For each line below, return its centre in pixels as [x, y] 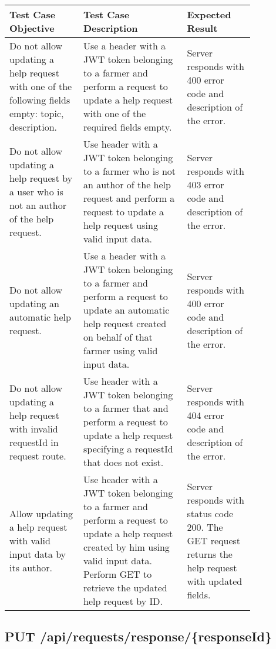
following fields [40, 100]
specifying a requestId [128, 449]
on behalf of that [118, 337]
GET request [214, 540]
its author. [31, 567]
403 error [206, 184]
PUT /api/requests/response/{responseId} [139, 636]
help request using [121, 225]
